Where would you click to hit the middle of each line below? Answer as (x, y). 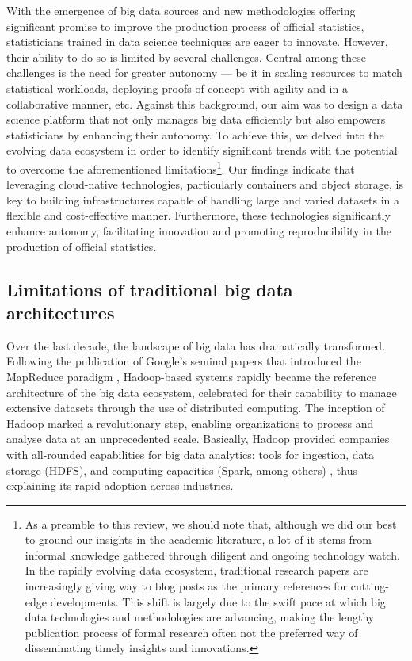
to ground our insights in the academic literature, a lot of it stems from (198, 539)
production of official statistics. (82, 246)
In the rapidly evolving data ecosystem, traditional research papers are (196, 570)
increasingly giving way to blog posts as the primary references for (186, 586)
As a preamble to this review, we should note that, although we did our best (211, 523)
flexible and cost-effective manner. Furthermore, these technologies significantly (198, 215)
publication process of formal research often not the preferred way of (191, 632)
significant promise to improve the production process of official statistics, (185, 26)
